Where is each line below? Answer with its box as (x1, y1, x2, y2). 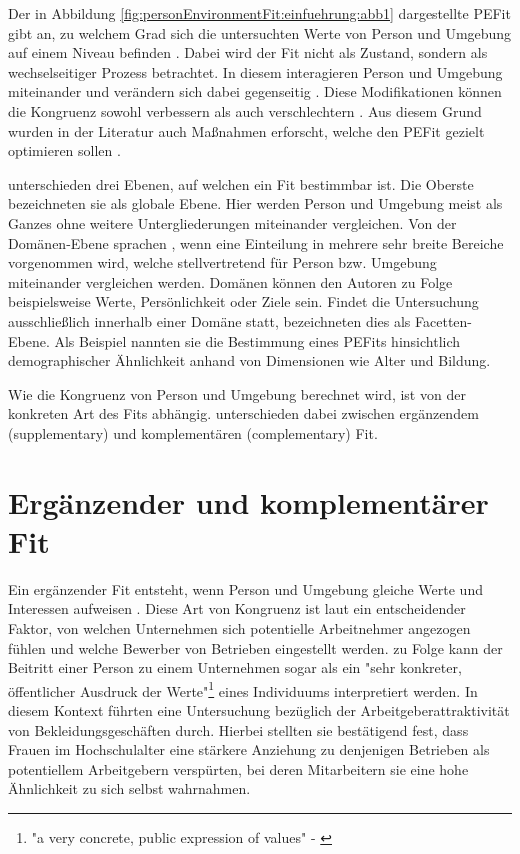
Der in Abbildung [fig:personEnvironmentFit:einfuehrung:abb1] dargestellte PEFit (8, 3, 511, 23)
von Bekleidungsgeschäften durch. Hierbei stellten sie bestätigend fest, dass (8, 719, 469, 740)
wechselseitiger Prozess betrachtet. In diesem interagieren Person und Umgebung (8, 61, 503, 82)
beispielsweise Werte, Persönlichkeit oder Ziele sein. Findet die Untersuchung (8, 291, 479, 312)
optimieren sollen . (8, 140, 121, 161)
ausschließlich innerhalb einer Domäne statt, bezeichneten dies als (8, 310, 411, 331)
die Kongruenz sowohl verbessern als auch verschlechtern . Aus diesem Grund (8, 100, 482, 121)
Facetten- (415, 310, 472, 331)
